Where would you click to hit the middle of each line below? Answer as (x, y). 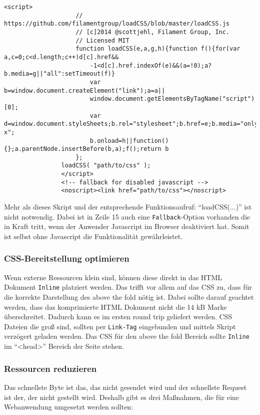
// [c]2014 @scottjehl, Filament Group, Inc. (153, 32)
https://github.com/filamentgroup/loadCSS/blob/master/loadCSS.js (117, 24)
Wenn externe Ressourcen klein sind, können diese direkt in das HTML (113, 277)
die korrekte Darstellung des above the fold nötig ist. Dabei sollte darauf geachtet (129, 297)
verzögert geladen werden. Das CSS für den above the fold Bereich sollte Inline (127, 336)
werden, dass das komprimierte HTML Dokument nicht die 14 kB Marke (115, 306)
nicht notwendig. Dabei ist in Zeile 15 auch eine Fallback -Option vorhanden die (127, 216)
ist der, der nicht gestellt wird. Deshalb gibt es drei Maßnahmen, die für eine (122, 397)
